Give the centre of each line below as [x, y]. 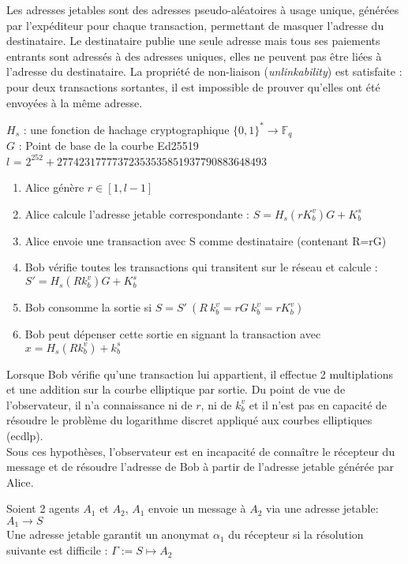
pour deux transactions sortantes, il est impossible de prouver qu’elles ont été [193, 86]
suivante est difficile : [57, 550]
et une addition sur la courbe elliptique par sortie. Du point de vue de [176, 389]
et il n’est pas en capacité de [318, 404]
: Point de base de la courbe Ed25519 [109, 146]
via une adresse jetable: [322, 508]
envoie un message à [197, 508]
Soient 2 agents [43, 508]
